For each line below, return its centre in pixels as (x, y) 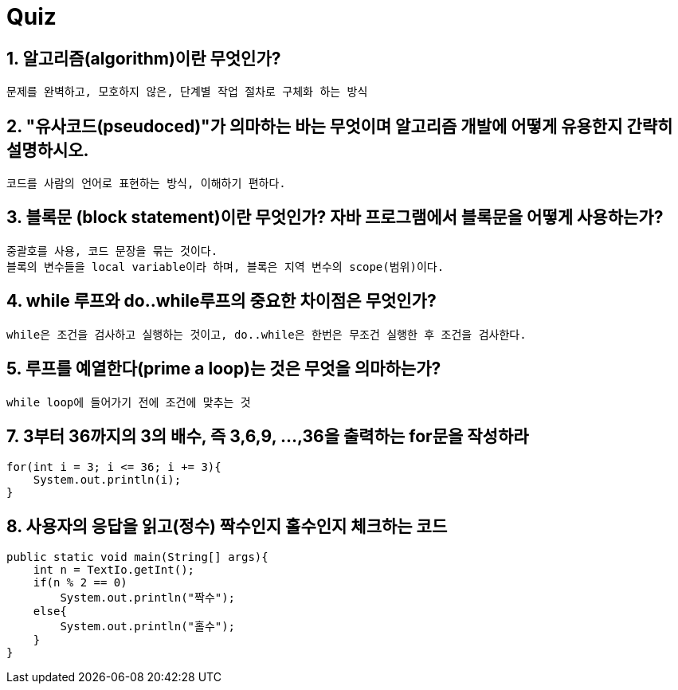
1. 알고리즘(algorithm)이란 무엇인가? (144, 58)
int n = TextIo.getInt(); (114, 570)
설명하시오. (48, 150)
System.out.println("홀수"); (148, 627)
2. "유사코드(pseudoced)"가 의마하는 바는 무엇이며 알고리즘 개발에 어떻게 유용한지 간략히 (340, 126)
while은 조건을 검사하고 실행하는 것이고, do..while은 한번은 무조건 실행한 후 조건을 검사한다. (266, 334)
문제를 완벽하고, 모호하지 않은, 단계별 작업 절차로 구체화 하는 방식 (187, 92)
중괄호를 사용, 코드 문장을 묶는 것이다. (112, 251)
